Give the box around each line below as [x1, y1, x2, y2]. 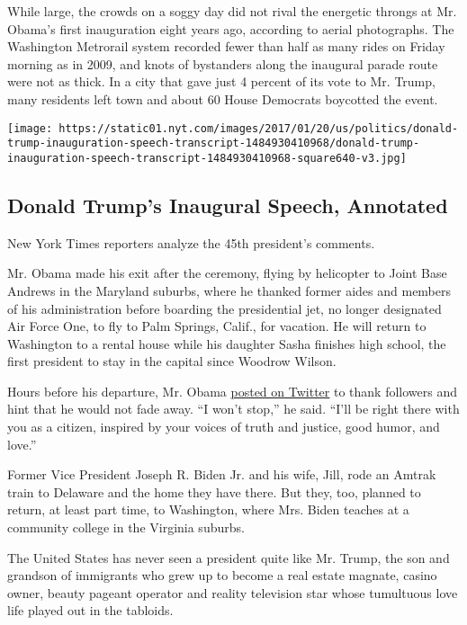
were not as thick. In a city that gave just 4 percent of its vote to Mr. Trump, [7, 72, 436, 91]
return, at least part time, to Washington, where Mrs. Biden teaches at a [7, 500, 409, 519]
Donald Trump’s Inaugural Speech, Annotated [7, 191, 448, 219]
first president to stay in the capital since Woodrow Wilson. [7, 352, 337, 371]
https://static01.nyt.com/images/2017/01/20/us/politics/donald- [58, 121, 459, 135]
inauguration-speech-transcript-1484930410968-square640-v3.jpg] [7, 151, 407, 165]
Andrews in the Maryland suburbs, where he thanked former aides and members [7, 281, 452, 299]
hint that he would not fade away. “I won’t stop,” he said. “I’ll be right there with [7, 399, 460, 418]
